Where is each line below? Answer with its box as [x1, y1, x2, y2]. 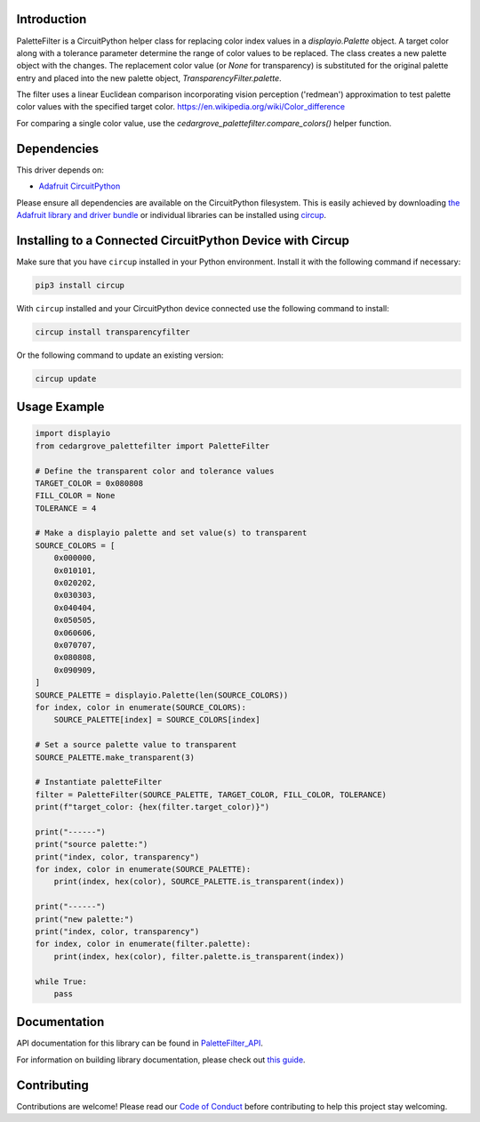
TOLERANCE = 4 [35, 503, 97, 513]
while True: [35, 976, 88, 987]
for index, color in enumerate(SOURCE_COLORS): [35, 702, 246, 712]
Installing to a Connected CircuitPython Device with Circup [16, 232, 350, 248]
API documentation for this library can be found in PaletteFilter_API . [16, 1037, 264, 1049]
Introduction [16, 12, 87, 27]
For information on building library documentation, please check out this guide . [16, 1054, 306, 1065]
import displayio [35, 428, 111, 439]
